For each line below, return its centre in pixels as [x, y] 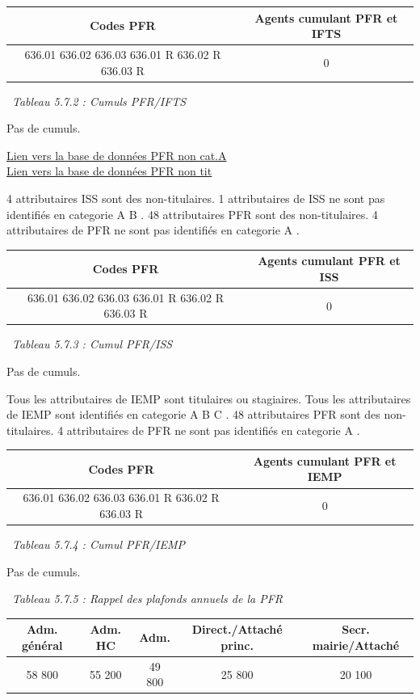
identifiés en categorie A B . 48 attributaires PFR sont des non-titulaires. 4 [192, 214]
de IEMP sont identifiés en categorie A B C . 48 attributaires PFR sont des [193, 414]
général [42, 645]
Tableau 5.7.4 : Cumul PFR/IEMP [99, 544]
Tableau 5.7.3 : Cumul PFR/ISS [92, 344]
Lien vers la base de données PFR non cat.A [117, 155]
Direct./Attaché [237, 629]
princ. [237, 645]
